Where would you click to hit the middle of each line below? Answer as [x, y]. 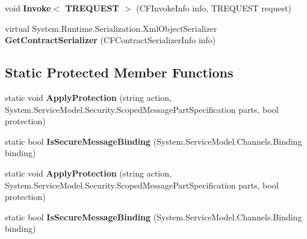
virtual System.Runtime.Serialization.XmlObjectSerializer [111, 28]
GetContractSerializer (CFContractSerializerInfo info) [110, 40]
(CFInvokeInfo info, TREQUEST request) [214, 8]
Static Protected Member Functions [119, 72]
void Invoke [28, 8]
